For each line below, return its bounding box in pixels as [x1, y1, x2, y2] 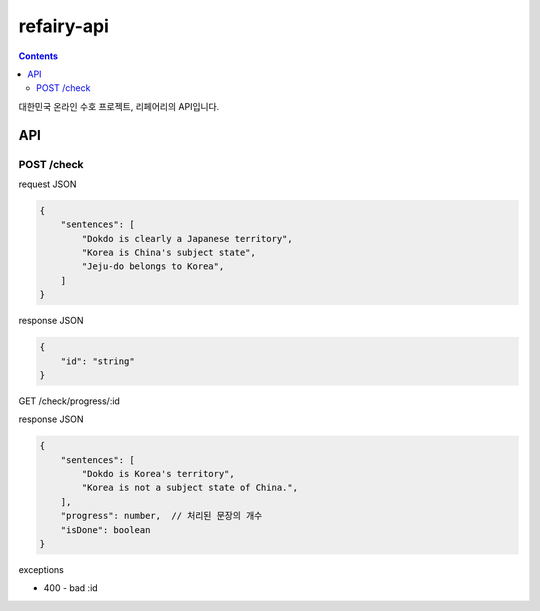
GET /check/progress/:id [18, 395, 120, 407]
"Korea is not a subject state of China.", [81, 482, 299, 494]
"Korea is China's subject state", [81, 247, 257, 259]
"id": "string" [60, 355, 135, 367]
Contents [18, 50, 59, 62]
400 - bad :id [43, 582, 99, 594]
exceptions [18, 564, 64, 576]
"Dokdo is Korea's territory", [81, 468, 235, 480]
